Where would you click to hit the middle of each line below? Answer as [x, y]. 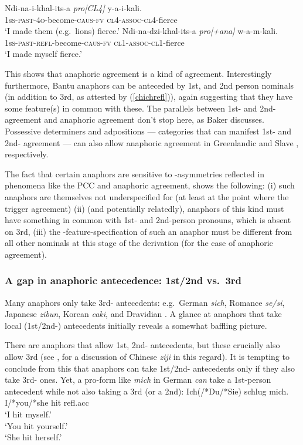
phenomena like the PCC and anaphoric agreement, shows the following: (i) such [150, 185]
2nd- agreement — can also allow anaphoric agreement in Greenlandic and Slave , [152, 142]
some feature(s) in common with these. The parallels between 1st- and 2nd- [140, 108]
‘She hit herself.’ [33, 437]
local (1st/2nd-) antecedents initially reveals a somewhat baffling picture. [136, 325]
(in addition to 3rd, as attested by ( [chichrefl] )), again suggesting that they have [149, 97]
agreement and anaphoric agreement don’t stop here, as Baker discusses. [135, 119]
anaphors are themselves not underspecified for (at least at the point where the [147, 196]
